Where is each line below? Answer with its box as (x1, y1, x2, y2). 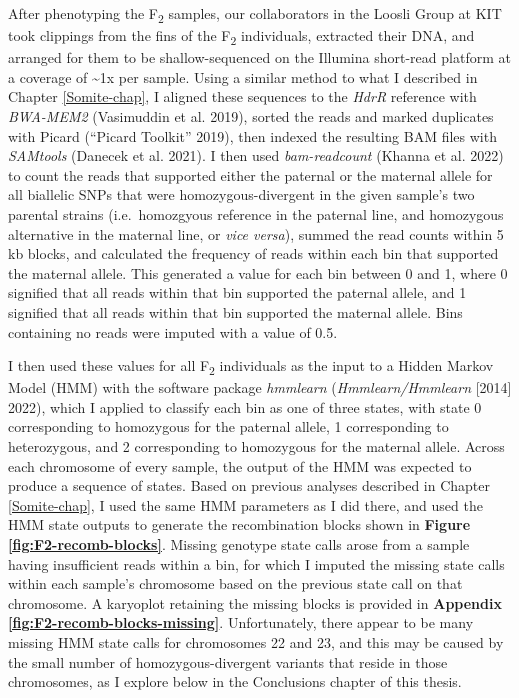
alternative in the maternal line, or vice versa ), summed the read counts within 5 (8, 223, 504, 244)
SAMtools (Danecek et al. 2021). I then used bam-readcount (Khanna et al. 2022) (8, 145, 504, 166)
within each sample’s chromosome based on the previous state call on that (8, 573, 463, 594)
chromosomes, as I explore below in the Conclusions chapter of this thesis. (8, 671, 462, 692)
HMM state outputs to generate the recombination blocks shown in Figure (8, 514, 471, 535)
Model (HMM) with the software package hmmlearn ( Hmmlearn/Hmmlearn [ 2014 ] (8, 377, 512, 398)
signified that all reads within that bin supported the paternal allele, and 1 (8, 282, 467, 303)
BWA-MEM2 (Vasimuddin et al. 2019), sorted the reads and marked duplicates (8, 106, 494, 127)
